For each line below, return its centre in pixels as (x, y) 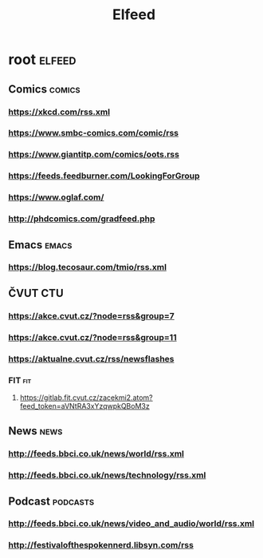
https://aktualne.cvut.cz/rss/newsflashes (91, 358)
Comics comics (45, 89)
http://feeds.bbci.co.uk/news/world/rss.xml (96, 454)
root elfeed (42, 59)
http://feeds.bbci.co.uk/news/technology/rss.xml (107, 475)
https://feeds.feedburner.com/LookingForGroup (104, 176)
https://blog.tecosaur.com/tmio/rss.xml (88, 267)
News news (35, 431)
